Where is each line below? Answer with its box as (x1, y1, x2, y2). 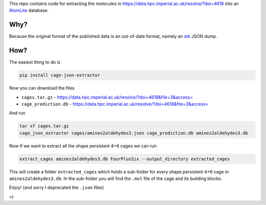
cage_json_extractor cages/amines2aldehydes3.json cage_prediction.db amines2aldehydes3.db (19, 130, 248, 136)
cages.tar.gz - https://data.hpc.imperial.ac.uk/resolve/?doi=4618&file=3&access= (21, 94, 193, 100)
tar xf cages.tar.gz (19, 123, 69, 129)
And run (9, 110, 26, 116)
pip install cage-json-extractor (19, 72, 100, 78)
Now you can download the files (9, 85, 75, 91)
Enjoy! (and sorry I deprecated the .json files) (9, 185, 104, 191)
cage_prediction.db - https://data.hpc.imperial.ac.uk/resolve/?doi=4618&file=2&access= (21, 101, 209, 107)
